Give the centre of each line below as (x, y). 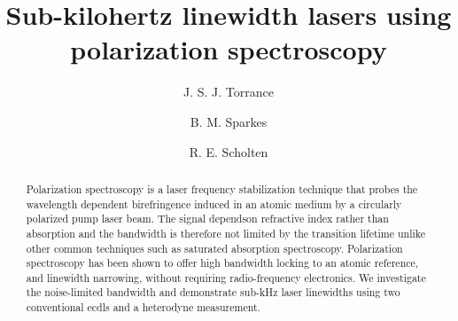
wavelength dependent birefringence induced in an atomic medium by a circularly (214, 204)
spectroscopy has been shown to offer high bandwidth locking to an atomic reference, (222, 263)
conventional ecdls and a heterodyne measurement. (143, 307)
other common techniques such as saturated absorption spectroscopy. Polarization (214, 248)
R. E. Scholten (229, 151)
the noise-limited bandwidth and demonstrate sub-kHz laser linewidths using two (213, 292)
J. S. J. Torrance (229, 92)
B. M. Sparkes (229, 121)
